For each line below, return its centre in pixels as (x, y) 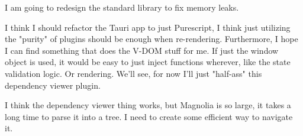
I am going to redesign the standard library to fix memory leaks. (122, 7)
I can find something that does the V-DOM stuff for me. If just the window (142, 50)
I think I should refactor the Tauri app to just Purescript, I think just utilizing (148, 27)
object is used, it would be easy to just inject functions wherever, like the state (148, 62)
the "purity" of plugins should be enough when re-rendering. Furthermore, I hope (151, 39)
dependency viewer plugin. (53, 85)
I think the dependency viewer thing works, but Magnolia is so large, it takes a (148, 105)
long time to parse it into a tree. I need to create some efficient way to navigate (149, 116)
